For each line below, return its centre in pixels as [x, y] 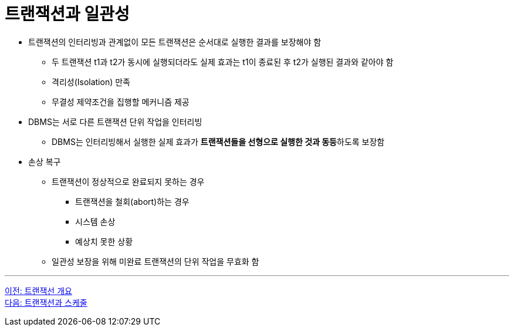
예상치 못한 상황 [104, 241]
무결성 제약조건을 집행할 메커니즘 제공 [121, 102]
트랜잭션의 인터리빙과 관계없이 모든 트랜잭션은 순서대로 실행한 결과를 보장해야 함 [175, 42]
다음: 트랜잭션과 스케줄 [46, 302]
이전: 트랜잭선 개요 [38, 291]
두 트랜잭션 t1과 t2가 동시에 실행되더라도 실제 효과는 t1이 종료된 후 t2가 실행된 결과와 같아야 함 [223, 62]
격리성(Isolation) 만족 [91, 82]
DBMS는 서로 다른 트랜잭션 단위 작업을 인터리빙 [115, 121]
